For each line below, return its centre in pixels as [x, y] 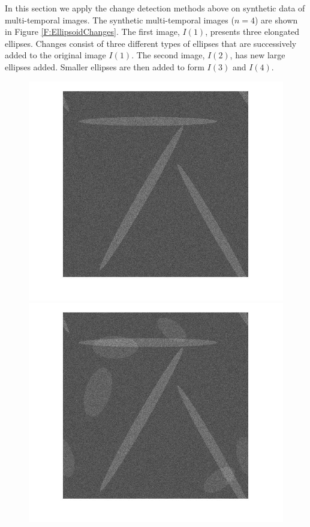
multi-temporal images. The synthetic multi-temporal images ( [120, 20]
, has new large [258, 55]
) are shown [276, 20]
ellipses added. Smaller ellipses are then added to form [105, 66]
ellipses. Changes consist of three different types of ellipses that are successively [151, 43]
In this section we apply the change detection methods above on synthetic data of [155, 8]
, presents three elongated [252, 32]
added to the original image [55, 55]
